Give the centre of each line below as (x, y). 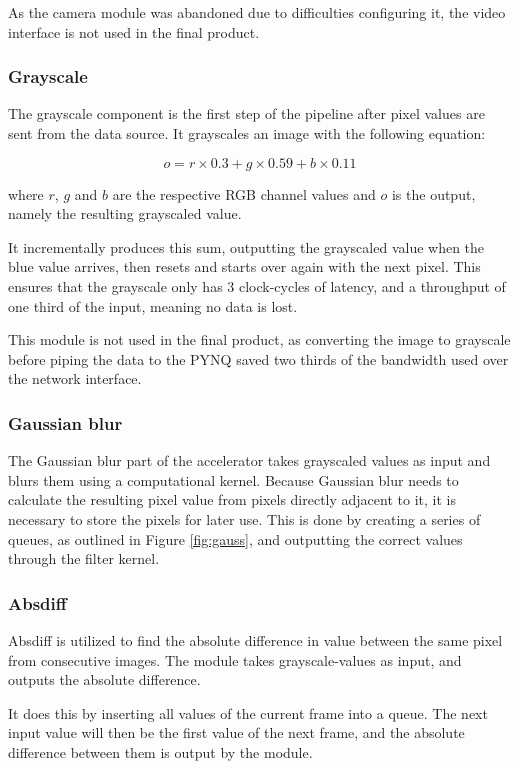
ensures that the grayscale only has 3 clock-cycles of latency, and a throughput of (257, 285)
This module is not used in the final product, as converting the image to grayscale (259, 339)
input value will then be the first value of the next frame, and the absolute (236, 732)
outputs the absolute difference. (104, 679)
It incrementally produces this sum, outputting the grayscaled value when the (246, 246)
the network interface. (75, 378)
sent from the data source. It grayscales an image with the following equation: (247, 133)
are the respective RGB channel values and (244, 193)
